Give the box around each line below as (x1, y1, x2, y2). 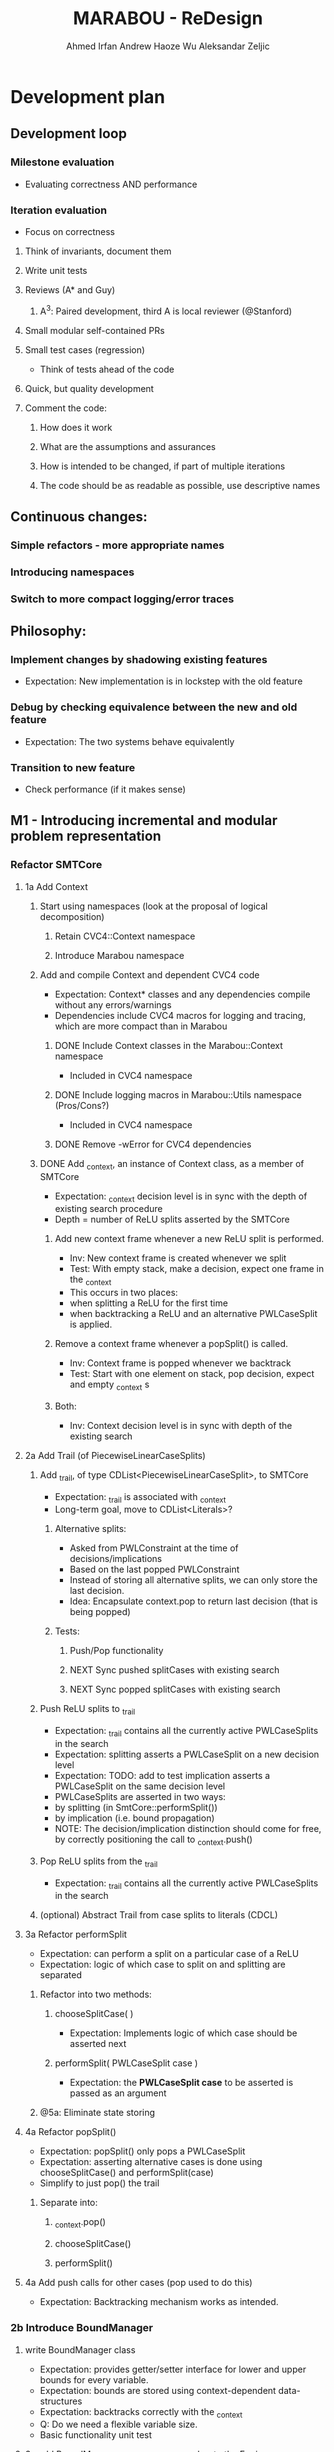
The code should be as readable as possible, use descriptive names (39, 479, 321, 491)
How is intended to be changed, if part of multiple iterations (39, 460, 286, 472)
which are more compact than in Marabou (54, 1020, 228, 1032)
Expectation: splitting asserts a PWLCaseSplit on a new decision (54, 1748, 320, 1761)
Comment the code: (24, 402, 108, 414)
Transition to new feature (10, 760, 136, 774)
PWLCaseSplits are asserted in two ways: (54, 1791, 227, 1803)
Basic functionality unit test (39, 2429, 153, 2441)
